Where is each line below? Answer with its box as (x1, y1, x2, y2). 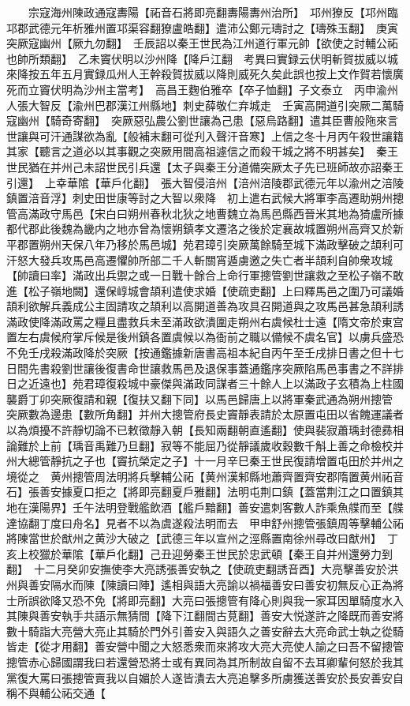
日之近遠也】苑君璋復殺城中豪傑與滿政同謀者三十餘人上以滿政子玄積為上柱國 (6, 375, 404, 392)
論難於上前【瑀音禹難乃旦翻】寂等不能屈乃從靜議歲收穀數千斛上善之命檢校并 (6, 437, 404, 453)
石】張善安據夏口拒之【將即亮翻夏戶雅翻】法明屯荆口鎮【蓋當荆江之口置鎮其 (6, 483, 404, 500)
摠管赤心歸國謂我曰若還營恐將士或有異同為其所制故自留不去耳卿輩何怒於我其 (6, 653, 404, 670)
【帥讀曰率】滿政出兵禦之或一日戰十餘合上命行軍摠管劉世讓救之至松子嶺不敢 (6, 267, 404, 284)
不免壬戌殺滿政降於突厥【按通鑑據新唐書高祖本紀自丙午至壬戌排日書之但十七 (6, 344, 404, 361)
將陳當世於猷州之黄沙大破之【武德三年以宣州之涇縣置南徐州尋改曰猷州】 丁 (6, 530, 398, 546)
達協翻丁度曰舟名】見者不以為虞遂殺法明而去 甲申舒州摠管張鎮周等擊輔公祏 (6, 514, 404, 531)
